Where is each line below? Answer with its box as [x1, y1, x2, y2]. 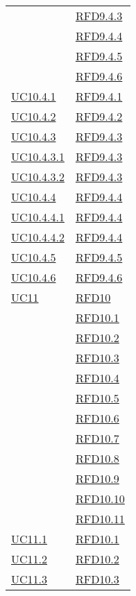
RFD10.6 [75, 410, 119, 426]
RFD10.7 [75, 430, 119, 446]
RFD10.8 [75, 450, 119, 466]
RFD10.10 [75, 491, 125, 506]
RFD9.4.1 [75, 88, 123, 104]
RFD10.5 [75, 390, 119, 406]
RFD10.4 [75, 370, 119, 386]
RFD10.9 [75, 470, 119, 486]
